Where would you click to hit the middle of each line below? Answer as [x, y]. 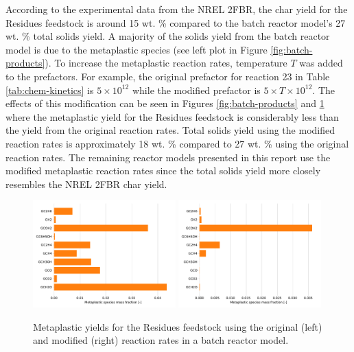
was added [321, 63]
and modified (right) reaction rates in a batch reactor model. [161, 340]
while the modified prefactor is [196, 90]
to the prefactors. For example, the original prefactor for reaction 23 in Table [168, 76]
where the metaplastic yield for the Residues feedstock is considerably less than [172, 116]
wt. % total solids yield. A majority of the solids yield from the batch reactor [168, 36]
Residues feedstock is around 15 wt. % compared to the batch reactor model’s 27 [176, 22]
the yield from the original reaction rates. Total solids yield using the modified [170, 130]
